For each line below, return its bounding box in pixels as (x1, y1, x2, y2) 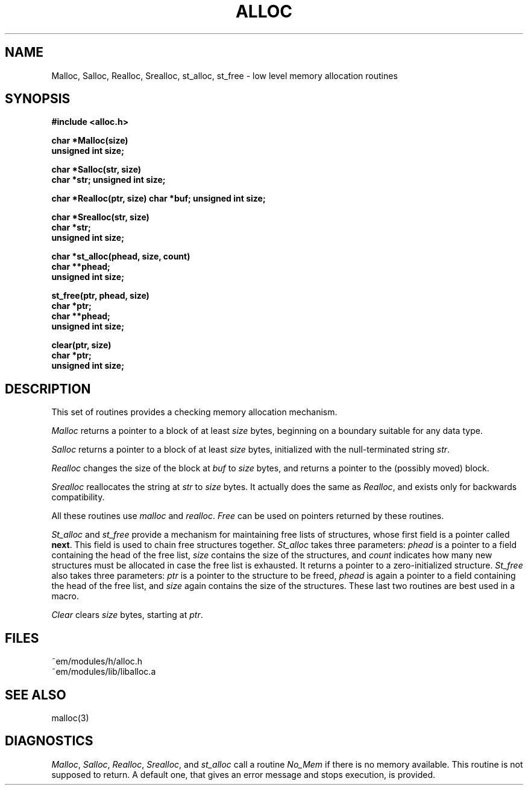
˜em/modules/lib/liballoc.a (51, 666, 156, 677)
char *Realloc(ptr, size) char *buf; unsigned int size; (51, 193, 266, 204)
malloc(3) (51, 712, 89, 723)
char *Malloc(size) (51, 135, 128, 146)
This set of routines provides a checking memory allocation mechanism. (51, 407, 338, 418)
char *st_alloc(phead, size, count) (51, 251, 190, 262)
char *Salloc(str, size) (51, 164, 142, 175)
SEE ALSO (5, 687, 66, 702)
